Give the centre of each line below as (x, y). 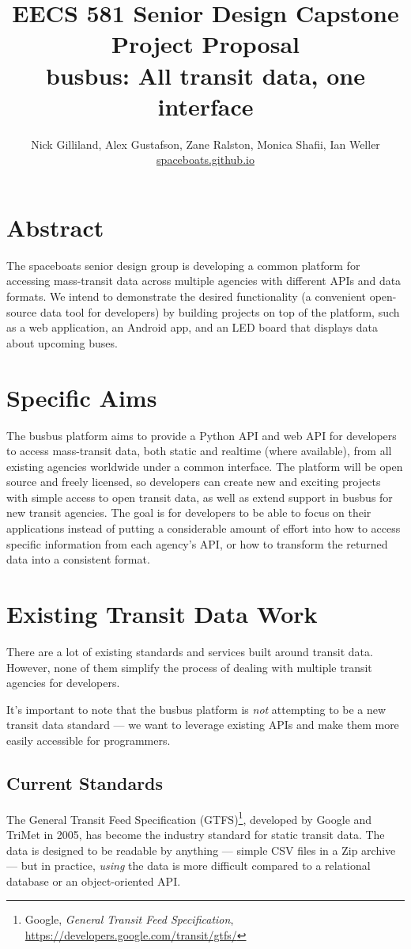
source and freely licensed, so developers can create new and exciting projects (194, 482)
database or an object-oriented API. (94, 881)
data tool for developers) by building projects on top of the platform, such (220, 311)
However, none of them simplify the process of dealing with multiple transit (189, 667)
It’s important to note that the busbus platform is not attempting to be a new (196, 709)
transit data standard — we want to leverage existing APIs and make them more (203, 725)
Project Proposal (205, 44)
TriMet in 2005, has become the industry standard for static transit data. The (196, 834)
